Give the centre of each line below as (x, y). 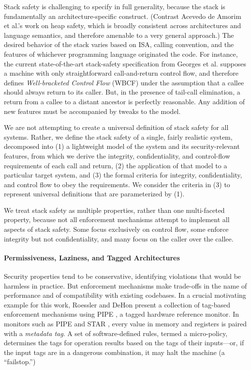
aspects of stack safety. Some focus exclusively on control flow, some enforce (116, 229)
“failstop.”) (20, 362)
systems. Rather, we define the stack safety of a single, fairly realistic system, (118, 137)
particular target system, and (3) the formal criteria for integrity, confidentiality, (123, 175)
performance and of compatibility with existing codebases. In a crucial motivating (125, 295)
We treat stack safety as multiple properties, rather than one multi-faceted (114, 210)
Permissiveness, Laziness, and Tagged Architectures (92, 257)
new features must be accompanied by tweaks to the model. (92, 111)
